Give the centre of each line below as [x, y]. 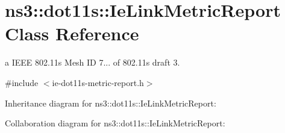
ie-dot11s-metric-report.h [98, 82]
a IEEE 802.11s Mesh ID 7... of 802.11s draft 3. [92, 62]
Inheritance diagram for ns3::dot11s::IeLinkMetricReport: [111, 103]
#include [22, 82]
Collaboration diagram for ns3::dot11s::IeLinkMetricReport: [115, 123]
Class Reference [72, 33]
